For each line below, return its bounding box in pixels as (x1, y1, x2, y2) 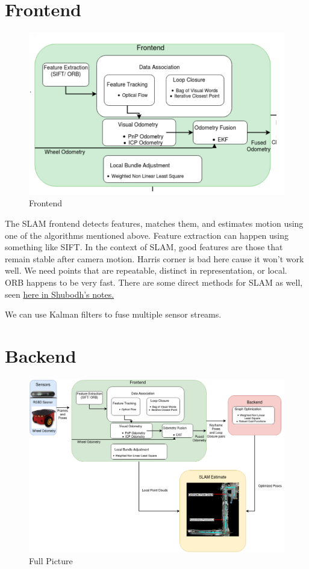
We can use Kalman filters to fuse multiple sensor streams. (5, 308, 222, 321)
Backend (5, 343, 76, 368)
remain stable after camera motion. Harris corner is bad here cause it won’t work (5, 252, 304, 265)
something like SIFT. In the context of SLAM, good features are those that (5, 241, 283, 253)
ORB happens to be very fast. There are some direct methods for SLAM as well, (5, 276, 303, 288)
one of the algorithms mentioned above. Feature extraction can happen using (5, 229, 289, 241)
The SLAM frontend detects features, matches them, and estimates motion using (5, 217, 304, 230)
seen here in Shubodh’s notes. (5, 288, 114, 300)
